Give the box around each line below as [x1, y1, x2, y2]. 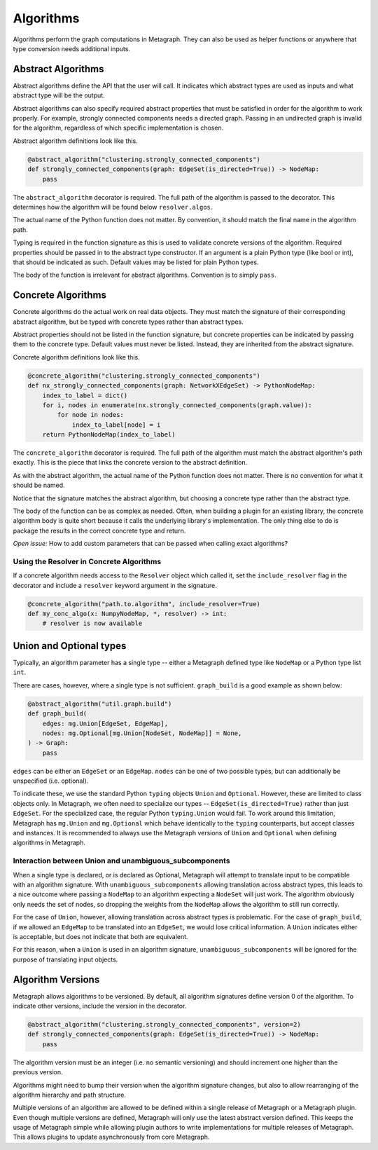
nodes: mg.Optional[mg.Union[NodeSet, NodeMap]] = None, [42, 729, 242, 737]
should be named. [13, 481, 66, 490]
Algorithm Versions [13, 973, 100, 985]
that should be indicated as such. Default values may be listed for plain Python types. [13, 258, 259, 266]
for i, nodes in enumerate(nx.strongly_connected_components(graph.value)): [42, 401, 312, 409]
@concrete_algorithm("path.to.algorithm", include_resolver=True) [27, 600, 260, 608]
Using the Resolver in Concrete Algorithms [13, 556, 162, 566]
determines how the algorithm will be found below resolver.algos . [13, 203, 213, 211]
